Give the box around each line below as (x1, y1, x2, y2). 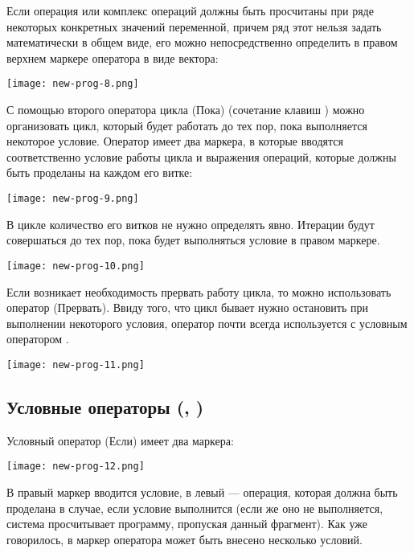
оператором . (6, 330, 69, 347)
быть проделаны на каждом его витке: (6, 164, 193, 181)
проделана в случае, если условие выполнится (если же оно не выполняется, (6, 499, 383, 516)
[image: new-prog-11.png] (6, 358, 145, 371)
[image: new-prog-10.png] (6, 260, 145, 272)
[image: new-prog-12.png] (6, 461, 145, 473)
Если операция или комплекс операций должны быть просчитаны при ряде (6, 2, 374, 18)
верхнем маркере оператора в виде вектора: (6, 49, 219, 66)
